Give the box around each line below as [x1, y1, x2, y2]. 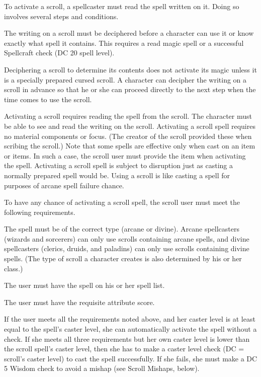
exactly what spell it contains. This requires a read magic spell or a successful [4, 37, 244, 48]
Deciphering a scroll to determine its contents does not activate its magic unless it [4, 64, 257, 74]
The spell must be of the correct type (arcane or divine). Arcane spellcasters [4, 223, 240, 234]
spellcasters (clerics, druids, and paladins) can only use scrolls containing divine [4, 243, 249, 254]
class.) [4, 263, 23, 273]
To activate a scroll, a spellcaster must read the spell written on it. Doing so [4, 1, 239, 11]
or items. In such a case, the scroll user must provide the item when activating [4, 150, 246, 161]
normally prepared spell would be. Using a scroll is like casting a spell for [4, 170, 230, 180]
